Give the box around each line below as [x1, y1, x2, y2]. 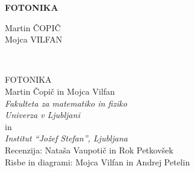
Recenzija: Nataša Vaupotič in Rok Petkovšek [5, 143, 173, 156]
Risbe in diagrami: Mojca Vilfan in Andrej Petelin [5, 155, 190, 168]
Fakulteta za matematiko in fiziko [5, 96, 128, 109]
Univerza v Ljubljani [5, 108, 80, 121]
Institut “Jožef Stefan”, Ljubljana [5, 132, 128, 144]
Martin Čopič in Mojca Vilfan [5, 85, 115, 97]
